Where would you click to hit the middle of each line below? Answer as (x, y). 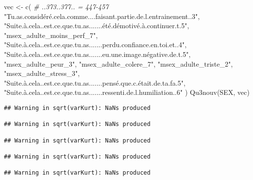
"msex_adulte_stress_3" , (42, 73)
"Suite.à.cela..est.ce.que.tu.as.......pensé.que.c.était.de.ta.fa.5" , (95, 82)
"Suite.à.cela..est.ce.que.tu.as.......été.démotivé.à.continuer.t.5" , (97, 26)
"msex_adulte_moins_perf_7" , (51, 35)
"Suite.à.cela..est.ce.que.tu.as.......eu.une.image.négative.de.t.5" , (97, 54)
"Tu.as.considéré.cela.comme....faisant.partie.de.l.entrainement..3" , (102, 16)
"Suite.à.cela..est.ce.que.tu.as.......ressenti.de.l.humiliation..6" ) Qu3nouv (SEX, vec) (127, 92)
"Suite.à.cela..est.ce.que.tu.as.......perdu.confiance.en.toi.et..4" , (95, 45)
